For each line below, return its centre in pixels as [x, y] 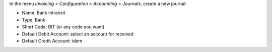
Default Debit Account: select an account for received [78, 34]
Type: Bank [33, 19]
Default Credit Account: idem [52, 40]
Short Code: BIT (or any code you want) [63, 27]
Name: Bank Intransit [44, 13]
